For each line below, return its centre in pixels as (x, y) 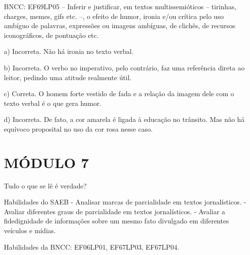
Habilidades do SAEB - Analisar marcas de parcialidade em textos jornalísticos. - (125, 202)
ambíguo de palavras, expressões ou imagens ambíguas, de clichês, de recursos (120, 25)
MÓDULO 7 (46, 162)
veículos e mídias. (30, 230)
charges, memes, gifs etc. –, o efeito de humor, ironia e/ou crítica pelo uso (114, 16)
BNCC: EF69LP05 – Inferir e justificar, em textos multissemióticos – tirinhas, (120, 6)
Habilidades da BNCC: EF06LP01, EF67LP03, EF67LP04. (92, 246)
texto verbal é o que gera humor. (53, 103)
